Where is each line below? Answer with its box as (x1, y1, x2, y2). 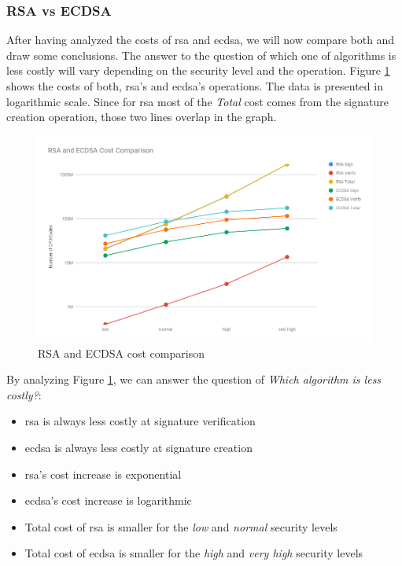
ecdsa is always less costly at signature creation (24, 439, 253, 456)
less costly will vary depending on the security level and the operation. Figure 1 (6, 62, 390, 79)
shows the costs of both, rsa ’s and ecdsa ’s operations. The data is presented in (6, 78, 383, 94)
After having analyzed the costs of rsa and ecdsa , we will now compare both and (6, 31, 395, 48)
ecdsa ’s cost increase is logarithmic (24, 492, 192, 509)
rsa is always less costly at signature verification (24, 413, 256, 429)
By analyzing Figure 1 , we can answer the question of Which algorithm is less (6, 371, 382, 388)
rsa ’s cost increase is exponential (24, 465, 182, 482)
